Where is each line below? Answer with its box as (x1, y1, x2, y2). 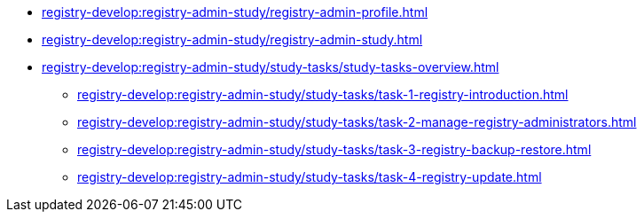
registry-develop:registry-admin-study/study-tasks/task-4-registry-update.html (77, 169, 542, 184)
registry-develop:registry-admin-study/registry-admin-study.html (42, 32, 423, 47)
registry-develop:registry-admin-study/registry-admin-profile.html (42, 4, 428, 20)
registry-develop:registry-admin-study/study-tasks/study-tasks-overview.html (42, 59, 499, 74)
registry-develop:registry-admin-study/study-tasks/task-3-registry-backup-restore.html (77, 142, 592, 157)
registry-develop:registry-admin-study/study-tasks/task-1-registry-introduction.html (77, 87, 569, 102)
